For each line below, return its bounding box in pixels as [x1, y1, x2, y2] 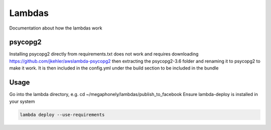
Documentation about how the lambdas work [9, 25, 102, 31]
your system [9, 98, 35, 104]
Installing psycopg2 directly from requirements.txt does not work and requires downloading [9, 51, 199, 57]
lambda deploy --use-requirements [20, 111, 105, 117]
